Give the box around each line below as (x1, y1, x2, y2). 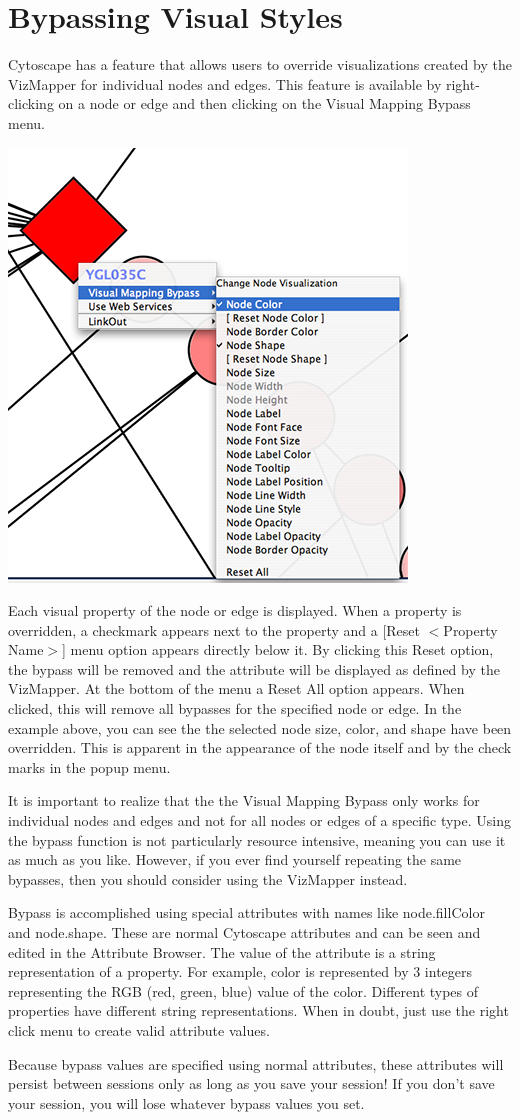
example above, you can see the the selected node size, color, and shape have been (8, 717, 512, 738)
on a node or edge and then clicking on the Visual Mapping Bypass (58, 93, 471, 114)
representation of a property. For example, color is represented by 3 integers (8, 961, 473, 982)
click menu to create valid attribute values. (8, 1019, 270, 1040)
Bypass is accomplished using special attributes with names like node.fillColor (8, 902, 485, 923)
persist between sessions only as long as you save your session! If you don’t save (8, 1073, 495, 1094)
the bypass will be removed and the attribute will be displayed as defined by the (8, 658, 500, 679)
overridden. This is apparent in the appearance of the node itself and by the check (8, 737, 512, 758)
